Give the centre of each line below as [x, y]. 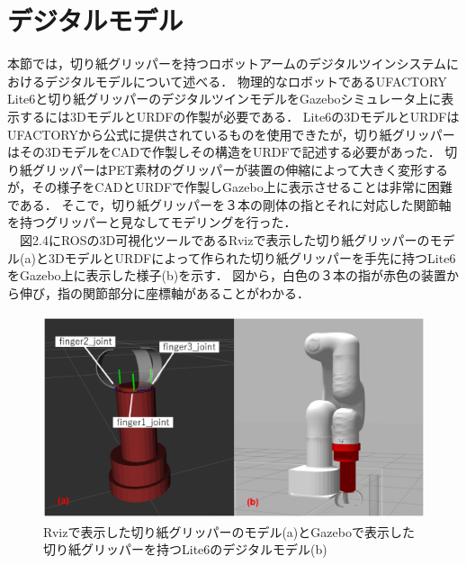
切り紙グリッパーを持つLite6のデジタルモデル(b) [185, 549]
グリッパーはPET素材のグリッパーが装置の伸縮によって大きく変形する [240, 169]
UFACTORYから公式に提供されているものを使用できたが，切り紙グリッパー [231, 134]
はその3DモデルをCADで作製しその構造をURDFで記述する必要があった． [224, 152]
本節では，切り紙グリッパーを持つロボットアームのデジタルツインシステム [227, 64]
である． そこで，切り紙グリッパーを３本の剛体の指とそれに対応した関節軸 [229, 204]
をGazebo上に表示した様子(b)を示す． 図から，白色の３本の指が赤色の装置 [227, 275]
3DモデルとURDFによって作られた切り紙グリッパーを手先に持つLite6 [252, 257]
